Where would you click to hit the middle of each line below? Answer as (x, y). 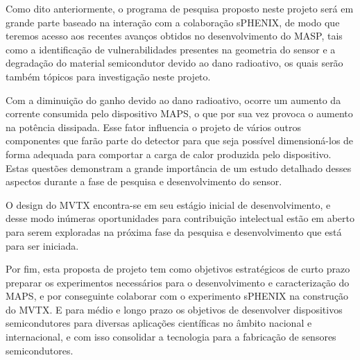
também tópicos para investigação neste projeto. (108, 76)
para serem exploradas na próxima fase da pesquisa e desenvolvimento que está (174, 231)
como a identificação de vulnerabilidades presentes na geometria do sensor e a (171, 49)
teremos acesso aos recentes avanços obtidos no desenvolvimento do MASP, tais (174, 36)
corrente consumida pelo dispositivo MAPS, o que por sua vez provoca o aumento (179, 113)
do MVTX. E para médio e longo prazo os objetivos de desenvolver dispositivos (174, 309)
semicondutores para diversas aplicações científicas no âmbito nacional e (159, 323)
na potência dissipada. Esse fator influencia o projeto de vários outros (153, 127)
